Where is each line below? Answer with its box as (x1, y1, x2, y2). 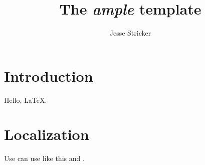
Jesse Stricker (109, 28, 151, 38)
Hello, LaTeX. (4, 94, 47, 105)
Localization (4, 124, 89, 144)
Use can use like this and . (4, 153, 85, 163)
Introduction (4, 65, 93, 86)
